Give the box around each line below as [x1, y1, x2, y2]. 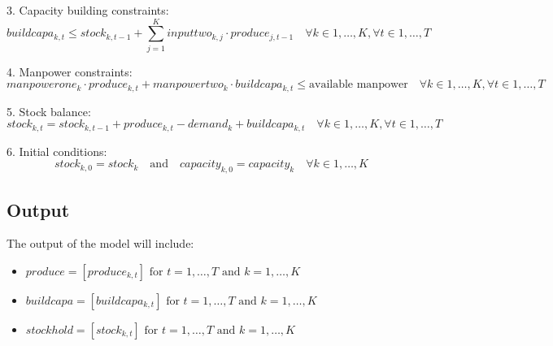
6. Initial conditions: [7, 142, 107, 159]
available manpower [308, 79, 408, 91]
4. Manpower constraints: [7, 63, 133, 80]
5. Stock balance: [7, 102, 91, 119]
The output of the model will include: [7, 235, 194, 252]
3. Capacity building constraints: [7, 2, 169, 18]
